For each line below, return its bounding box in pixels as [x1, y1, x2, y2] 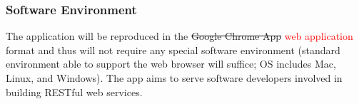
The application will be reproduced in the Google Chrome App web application [6, 28, 353, 43]
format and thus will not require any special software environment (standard [6, 42, 340, 57]
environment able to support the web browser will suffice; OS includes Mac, [6, 56, 336, 71]
